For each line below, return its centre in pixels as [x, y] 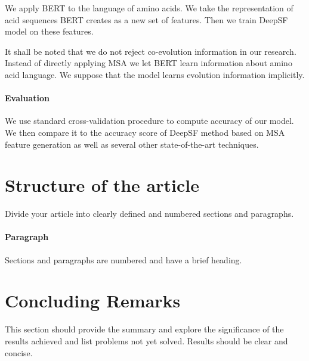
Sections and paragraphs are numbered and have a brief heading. [123, 259]
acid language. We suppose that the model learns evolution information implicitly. [155, 74]
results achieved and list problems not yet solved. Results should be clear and [146, 340]
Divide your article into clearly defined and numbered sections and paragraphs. [149, 214]
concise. [19, 352]
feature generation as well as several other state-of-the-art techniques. [132, 144]
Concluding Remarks [93, 301]
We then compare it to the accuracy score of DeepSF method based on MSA [145, 132]
